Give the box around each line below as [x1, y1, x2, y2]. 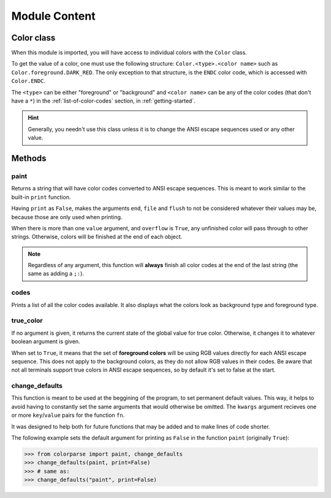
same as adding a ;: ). [28, 270, 84, 278]
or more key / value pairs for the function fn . [11, 411, 125, 419]
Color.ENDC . [11, 77, 46, 85]
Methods [11, 154, 47, 163]
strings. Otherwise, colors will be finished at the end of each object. [11, 233, 183, 241]
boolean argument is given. [11, 338, 80, 345]
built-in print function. [11, 193, 71, 201]
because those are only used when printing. [11, 213, 123, 220]
